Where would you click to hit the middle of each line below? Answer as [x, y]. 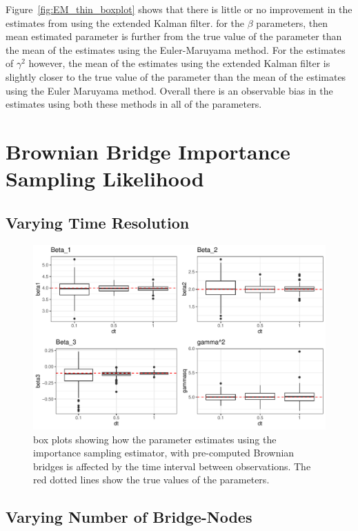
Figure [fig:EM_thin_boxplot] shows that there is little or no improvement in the [179, 9]
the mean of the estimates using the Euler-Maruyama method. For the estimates [176, 49]
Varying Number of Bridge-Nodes [129, 517]
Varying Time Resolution [98, 222]
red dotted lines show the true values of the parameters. [151, 480]
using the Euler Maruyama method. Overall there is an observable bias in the [169, 90]
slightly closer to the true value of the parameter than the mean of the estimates [176, 76]
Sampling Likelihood [105, 178]
